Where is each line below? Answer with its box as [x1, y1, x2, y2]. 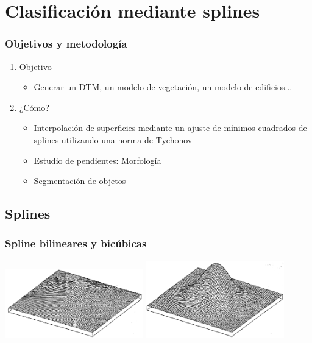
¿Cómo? [19, 101, 49, 113]
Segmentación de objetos [34, 174, 126, 187]
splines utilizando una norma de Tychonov [34, 133, 193, 146]
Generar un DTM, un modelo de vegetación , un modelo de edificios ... [34, 80, 292, 93]
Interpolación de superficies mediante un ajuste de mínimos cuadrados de [34, 121, 307, 134]
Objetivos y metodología [5, 36, 127, 51]
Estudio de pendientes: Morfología [34, 154, 161, 166]
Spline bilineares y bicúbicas [5, 236, 147, 251]
